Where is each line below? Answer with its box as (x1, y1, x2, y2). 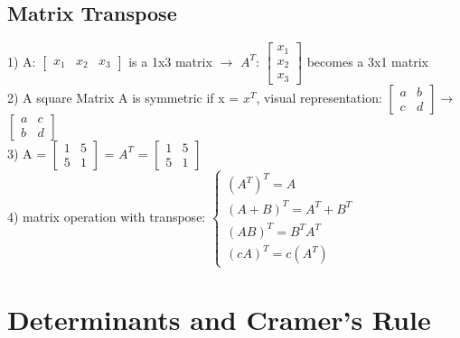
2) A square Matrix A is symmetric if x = (7, 87, 239, 106)
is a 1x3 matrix (128, 51, 212, 70)
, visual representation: (256, 87, 382, 106)
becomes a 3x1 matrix (306, 51, 428, 70)
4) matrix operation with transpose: (7, 206, 206, 225)
